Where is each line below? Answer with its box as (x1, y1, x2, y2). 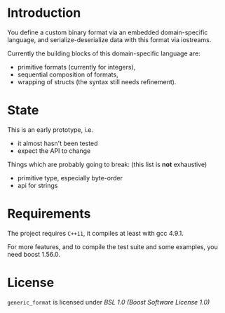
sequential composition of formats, (17, 70, 118, 79)
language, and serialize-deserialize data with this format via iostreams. (7, 35, 212, 44)
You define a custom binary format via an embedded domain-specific (7, 28, 208, 36)
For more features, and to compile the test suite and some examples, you (7, 242, 219, 251)
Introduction (7, 5, 81, 21)
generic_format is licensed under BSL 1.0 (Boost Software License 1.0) (7, 298, 210, 306)
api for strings (17, 181, 58, 189)
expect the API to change (17, 146, 91, 155)
